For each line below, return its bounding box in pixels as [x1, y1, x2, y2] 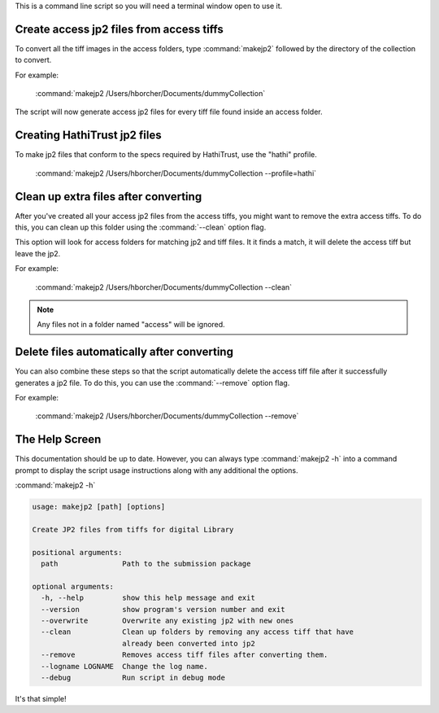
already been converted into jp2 [122, 639, 255, 648]
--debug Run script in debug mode [41, 673, 225, 683]
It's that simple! [15, 694, 67, 703]
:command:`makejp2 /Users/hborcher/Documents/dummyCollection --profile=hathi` [35, 168, 317, 178]
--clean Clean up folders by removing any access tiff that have [41, 628, 354, 636]
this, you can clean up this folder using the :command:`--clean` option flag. [15, 222, 267, 232]
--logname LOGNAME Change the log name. [41, 662, 209, 671]
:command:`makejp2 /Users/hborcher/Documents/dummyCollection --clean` [35, 282, 293, 292]
